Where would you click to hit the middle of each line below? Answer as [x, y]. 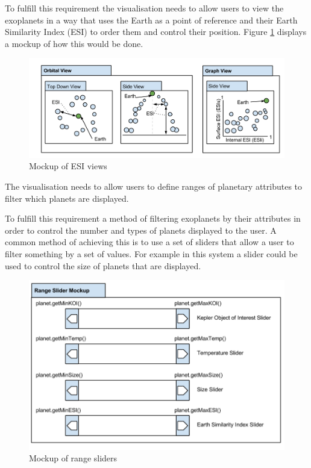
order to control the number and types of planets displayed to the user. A [141, 230]
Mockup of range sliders [73, 458]
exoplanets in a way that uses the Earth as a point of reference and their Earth [151, 20]
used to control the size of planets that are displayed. [103, 265]
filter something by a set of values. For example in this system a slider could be [151, 253]
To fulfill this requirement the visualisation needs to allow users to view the [144, 8]
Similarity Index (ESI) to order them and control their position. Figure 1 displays [156, 32]
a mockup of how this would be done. [74, 43]
